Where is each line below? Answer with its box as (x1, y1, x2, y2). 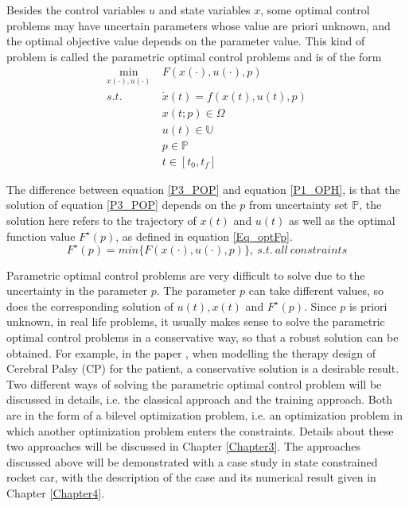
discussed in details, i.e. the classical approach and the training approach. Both (6, 391, 392, 408)
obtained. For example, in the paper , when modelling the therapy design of (6, 344, 376, 361)
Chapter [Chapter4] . (6, 484, 105, 501)
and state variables (158, 2, 251, 17)
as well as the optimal (289, 211, 395, 228)
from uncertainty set (248, 196, 349, 213)
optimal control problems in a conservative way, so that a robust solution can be (6, 329, 399, 346)
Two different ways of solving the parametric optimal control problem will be (6, 375, 382, 392)
